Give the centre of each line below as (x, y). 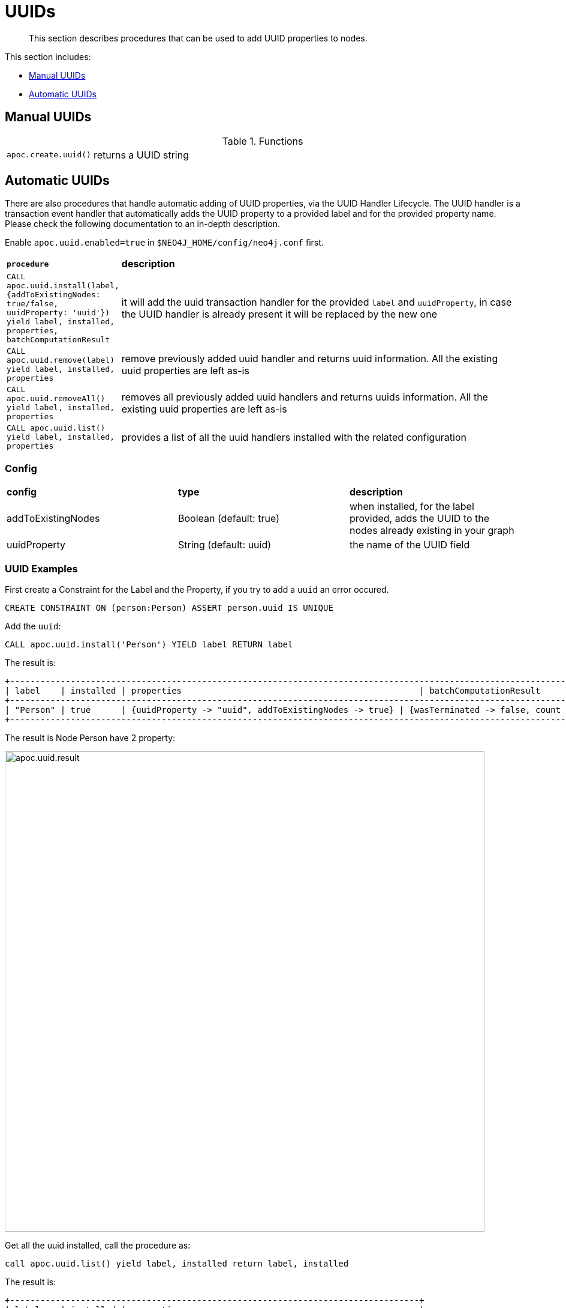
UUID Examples (41, 568)
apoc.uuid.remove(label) (61, 360)
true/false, (33, 304)
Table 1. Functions (263, 141)
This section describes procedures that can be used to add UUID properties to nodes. (198, 38)
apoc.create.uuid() (49, 155)
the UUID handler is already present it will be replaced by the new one (279, 314)
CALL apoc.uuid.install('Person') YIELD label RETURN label (149, 644)
